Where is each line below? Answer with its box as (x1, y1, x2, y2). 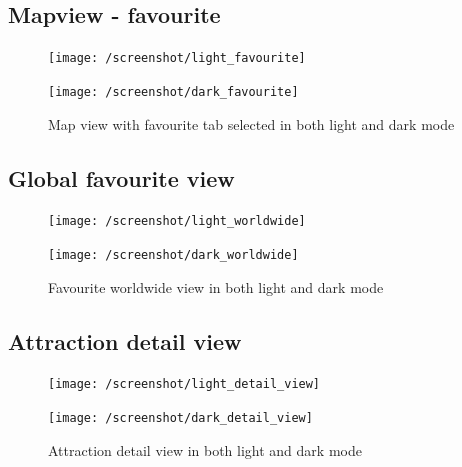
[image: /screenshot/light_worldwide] (48, 214, 306, 229)
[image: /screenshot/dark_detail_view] (48, 411, 313, 426)
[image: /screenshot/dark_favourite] (48, 84, 299, 99)
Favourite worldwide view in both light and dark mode (48, 276, 384, 297)
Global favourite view (8, 162, 235, 193)
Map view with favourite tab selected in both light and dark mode (48, 113, 455, 134)
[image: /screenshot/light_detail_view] (48, 377, 321, 392)
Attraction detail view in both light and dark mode (48, 439, 362, 460)
